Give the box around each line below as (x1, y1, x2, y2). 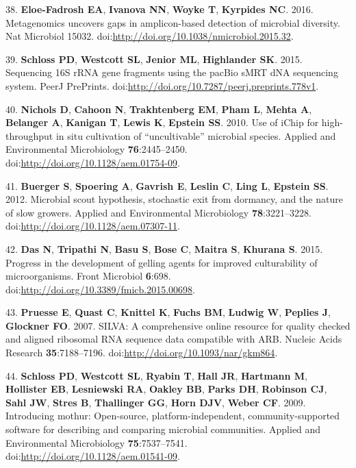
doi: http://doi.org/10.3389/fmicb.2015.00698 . (5, 282, 196, 296)
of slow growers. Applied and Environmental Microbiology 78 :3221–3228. (5, 205, 311, 219)
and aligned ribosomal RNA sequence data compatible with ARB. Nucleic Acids (5, 332, 342, 346)
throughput (5, 128, 53, 143)
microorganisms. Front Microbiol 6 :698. (5, 269, 171, 283)
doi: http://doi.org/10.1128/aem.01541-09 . (5, 449, 180, 463)
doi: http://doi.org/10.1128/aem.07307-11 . (5, 219, 180, 233)
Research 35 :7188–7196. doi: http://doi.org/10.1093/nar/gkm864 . (5, 345, 278, 360)
